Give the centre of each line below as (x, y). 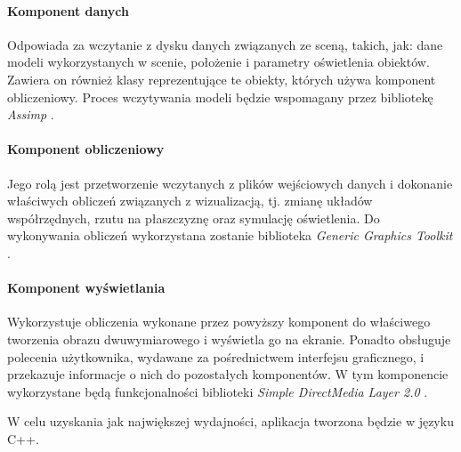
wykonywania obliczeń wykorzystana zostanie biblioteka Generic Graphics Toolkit (230, 235)
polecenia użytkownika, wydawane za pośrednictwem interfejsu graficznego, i (216, 356)
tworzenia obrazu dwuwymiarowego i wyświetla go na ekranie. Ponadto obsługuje (229, 339)
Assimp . (31, 114)
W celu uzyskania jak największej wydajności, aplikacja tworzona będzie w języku (230, 421)
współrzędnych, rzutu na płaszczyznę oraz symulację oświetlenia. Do (194, 218)
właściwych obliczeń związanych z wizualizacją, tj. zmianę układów (190, 201)
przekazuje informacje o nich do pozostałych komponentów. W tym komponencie (228, 374)
